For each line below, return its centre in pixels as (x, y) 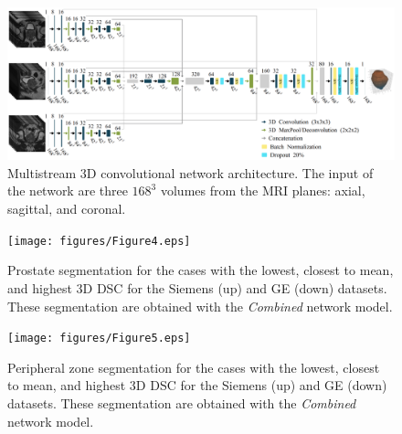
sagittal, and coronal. (67, 209)
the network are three (68, 191)
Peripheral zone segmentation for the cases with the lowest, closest (194, 367)
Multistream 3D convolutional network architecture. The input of (190, 172)
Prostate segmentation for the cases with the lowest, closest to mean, (201, 270)
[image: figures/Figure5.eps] (99, 339)
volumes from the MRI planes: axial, (263, 191)
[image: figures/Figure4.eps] (99, 241)
